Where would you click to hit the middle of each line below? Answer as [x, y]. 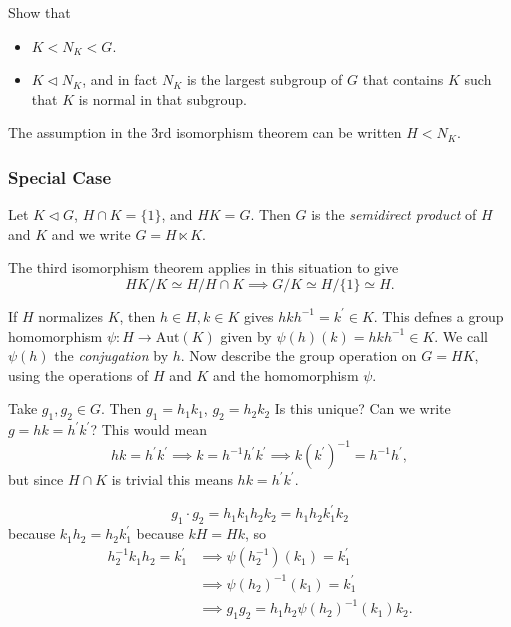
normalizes [70, 315]
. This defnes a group [438, 315]
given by [246, 335]
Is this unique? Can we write [362, 408]
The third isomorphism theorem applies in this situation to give [203, 267]
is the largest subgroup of [264, 79]
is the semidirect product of [394, 214]
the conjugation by [111, 355]
